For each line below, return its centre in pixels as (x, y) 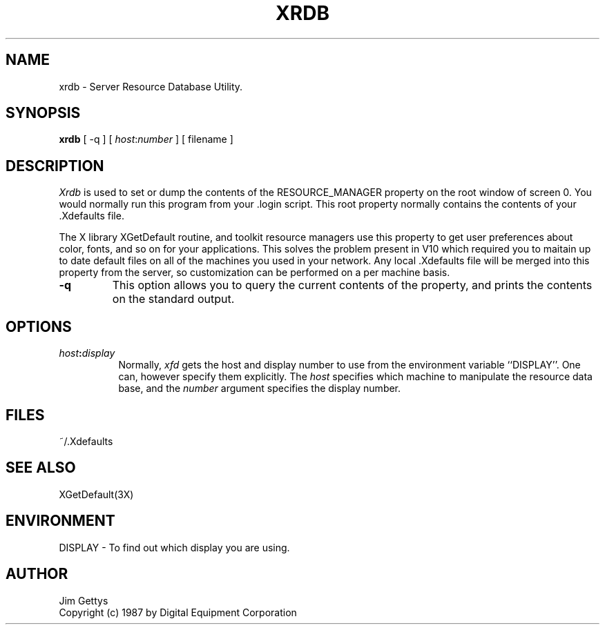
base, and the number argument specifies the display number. (260, 388)
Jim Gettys (84, 600)
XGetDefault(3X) (96, 494)
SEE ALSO (41, 468)
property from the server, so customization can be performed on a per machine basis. (255, 273)
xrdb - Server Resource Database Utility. (151, 86)
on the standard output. (173, 299)
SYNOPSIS (43, 113)
